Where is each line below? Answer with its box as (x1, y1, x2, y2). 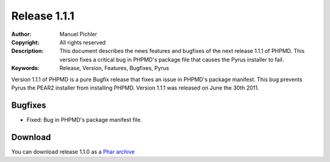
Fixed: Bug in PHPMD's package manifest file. (26, 116, 142, 123)
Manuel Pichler (59, 30, 97, 38)
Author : (11, 30, 32, 38)
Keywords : (11, 65, 40, 72)
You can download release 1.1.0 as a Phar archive (11, 148, 135, 155)
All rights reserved (59, 38, 106, 46)
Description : (11, 48, 44, 55)
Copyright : (11, 38, 40, 46)
